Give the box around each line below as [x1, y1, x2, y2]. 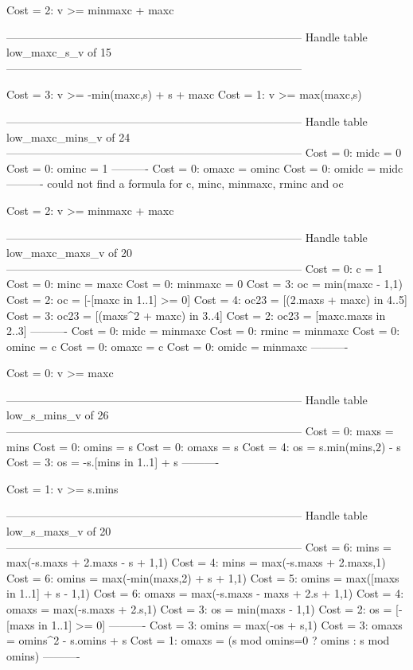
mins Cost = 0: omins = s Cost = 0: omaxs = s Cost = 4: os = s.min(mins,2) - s [6, 438, 401, 454]
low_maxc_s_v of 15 [6, 44, 111, 60]
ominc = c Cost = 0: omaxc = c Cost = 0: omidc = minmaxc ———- [6, 337, 349, 354]
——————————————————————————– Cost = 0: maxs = [6, 423, 394, 439]
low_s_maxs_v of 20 [6, 523, 111, 540]
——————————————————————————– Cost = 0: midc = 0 [6, 144, 402, 161]
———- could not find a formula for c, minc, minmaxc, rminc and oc [6, 175, 344, 192]
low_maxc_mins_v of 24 [6, 128, 131, 145]
